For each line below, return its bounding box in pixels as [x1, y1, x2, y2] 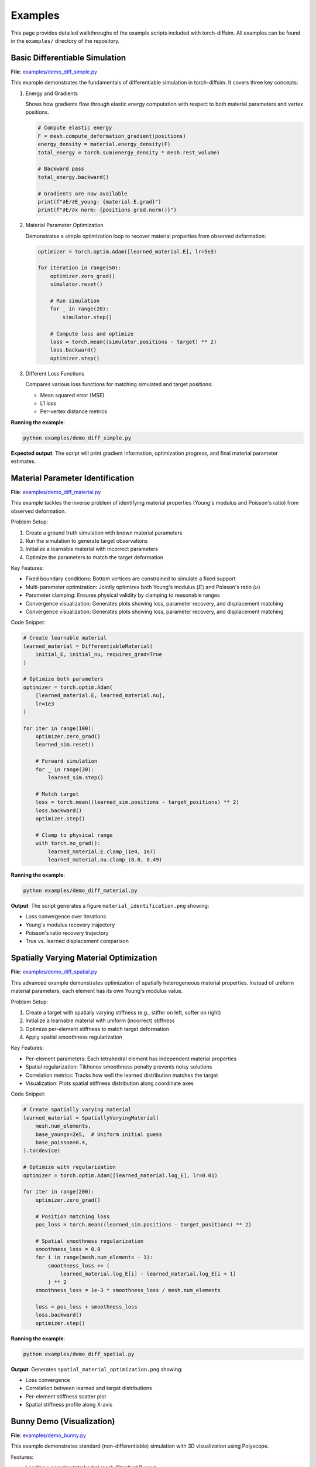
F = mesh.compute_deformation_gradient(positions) [37, 133, 187, 139]
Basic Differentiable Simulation [11, 53, 126, 63]
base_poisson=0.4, [35, 1139, 88, 1145]
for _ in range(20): [50, 306, 109, 312]
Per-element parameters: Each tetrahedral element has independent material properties [25, 1055, 237, 1062]
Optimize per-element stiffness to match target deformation [25, 1025, 170, 1032]
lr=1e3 [35, 700, 54, 707]
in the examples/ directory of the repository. [11, 37, 120, 44]
